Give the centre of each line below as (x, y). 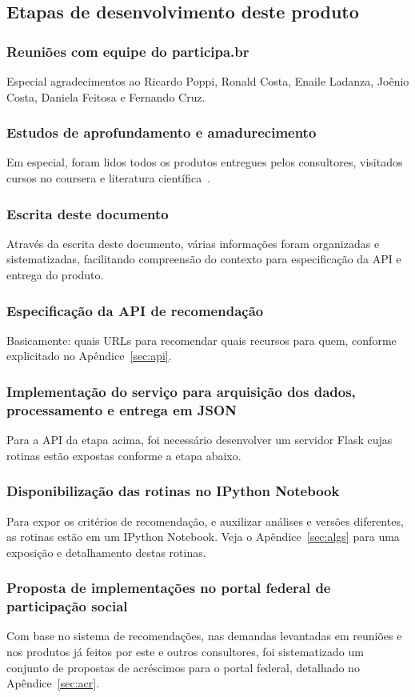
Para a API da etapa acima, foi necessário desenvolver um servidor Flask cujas (200, 440)
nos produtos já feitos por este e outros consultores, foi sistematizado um (185, 652)
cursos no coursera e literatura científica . (109, 178)
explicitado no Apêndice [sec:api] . (89, 356)
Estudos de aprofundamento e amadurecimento (162, 132)
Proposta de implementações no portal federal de (169, 588)
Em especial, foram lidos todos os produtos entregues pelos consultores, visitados (205, 162)
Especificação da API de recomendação (135, 310)
